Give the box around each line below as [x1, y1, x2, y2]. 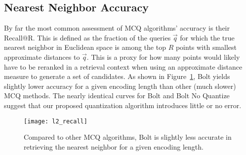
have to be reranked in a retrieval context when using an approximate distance [4, 61, 243, 72]
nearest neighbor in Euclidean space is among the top [4, 42, 166, 52]
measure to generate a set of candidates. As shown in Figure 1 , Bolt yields [4, 71, 230, 81]
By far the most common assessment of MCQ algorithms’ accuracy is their [4, 23, 230, 33]
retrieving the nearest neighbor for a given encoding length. [24, 141, 204, 152]
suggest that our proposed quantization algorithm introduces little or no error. [4, 100, 242, 110]
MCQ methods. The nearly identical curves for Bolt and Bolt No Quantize [4, 90, 230, 101]
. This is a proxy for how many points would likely [86, 51, 240, 62]
